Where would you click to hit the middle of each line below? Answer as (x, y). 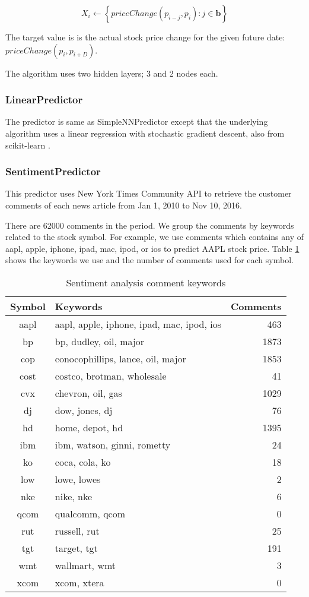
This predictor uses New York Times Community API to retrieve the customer (149, 193)
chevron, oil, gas (88, 393)
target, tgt (76, 548)
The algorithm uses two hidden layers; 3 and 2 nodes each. (112, 73)
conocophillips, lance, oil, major (120, 358)
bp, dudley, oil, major (100, 341)
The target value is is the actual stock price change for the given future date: (145, 37)
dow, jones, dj (84, 410)
